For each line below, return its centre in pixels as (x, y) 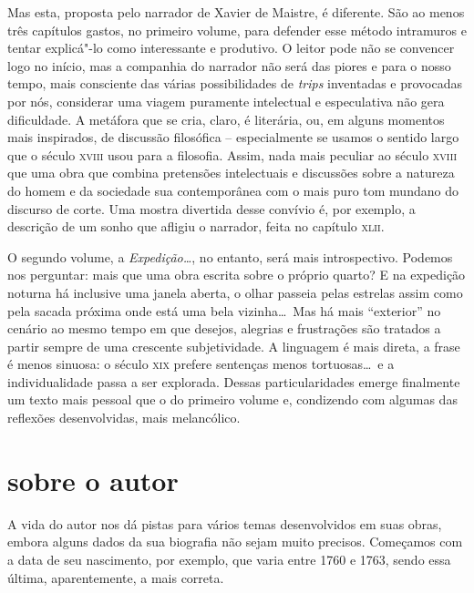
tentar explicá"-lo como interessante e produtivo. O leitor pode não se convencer (231, 48)
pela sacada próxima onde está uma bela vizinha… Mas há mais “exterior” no (224, 310)
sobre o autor (93, 480)
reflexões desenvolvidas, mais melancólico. (124, 418)
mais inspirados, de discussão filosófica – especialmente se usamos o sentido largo (233, 137)
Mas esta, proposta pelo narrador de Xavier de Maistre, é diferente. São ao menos (236, 12)
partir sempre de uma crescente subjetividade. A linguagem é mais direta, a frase (234, 346)
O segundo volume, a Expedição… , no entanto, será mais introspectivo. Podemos (230, 256)
